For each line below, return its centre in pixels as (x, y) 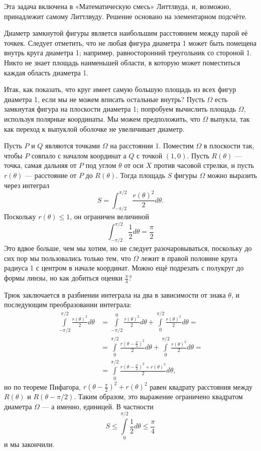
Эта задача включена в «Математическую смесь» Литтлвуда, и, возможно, (118, 6)
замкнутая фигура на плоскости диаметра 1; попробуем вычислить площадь (120, 109)
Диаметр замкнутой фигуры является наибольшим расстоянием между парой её (126, 33)
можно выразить (232, 175)
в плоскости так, (229, 146)
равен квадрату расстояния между (201, 386)
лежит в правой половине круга (189, 258)
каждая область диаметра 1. (46, 72)
